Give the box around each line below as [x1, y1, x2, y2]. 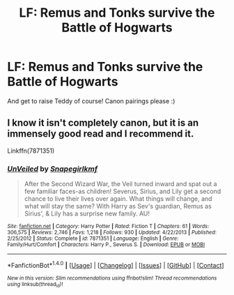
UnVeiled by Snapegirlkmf [7, 164, 98, 174]
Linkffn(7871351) [7, 146, 55, 155]
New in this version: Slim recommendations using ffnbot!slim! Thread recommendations [7, 274, 217, 282]
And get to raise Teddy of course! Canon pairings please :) [7, 96, 175, 105]
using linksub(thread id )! [7, 280, 63, 289]
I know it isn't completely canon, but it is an [7, 117, 199, 129]
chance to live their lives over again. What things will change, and [24, 195, 212, 203]
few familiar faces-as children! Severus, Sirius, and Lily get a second [24, 187, 221, 196]
